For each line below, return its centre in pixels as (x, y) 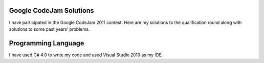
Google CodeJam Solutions (52, 10)
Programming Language (47, 43)
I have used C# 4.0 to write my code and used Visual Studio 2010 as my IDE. (86, 55)
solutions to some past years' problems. (49, 29)
